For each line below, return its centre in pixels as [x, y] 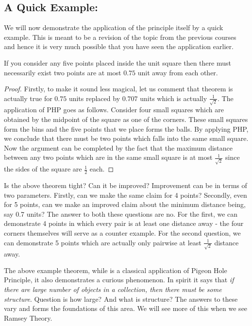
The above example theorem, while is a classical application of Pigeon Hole [116, 270]
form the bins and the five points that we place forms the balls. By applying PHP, [126, 129]
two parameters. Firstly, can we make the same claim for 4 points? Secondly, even [126, 195]
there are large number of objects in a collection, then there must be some [113, 289]
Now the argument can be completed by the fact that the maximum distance [118, 147]
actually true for [28, 98]
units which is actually [174, 98]
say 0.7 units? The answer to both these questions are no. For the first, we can [121, 214]
